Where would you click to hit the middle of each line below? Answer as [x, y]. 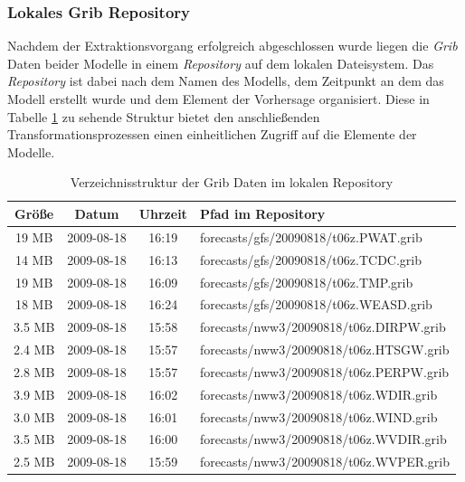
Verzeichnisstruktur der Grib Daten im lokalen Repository [232, 182]
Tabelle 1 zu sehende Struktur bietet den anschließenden [164, 116]
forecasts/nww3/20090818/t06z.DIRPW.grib [323, 327]
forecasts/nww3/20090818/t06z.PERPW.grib [324, 371]
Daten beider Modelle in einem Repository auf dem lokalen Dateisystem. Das [221, 63]
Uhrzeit [163, 213]
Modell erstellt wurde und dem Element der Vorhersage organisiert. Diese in [218, 99]
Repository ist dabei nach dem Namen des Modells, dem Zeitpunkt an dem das [226, 81]
